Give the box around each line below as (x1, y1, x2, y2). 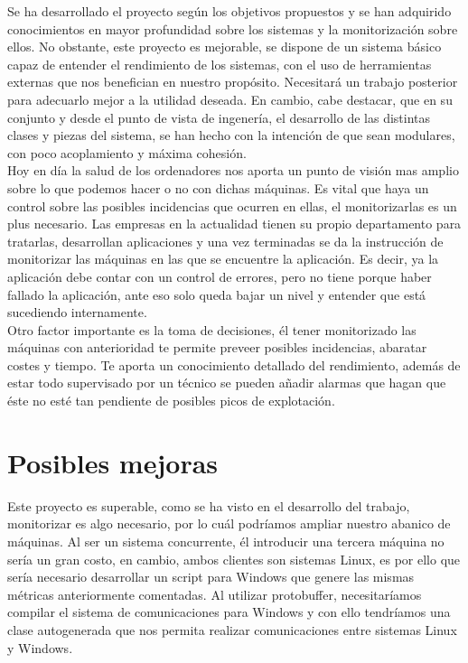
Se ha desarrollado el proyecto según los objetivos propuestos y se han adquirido (7, 2, 452, 20)
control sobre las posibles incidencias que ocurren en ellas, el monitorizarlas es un (7, 196, 457, 215)
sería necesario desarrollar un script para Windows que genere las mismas (7, 567, 415, 586)
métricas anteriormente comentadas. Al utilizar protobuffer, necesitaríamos (7, 584, 422, 603)
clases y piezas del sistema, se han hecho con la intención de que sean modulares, (7, 126, 455, 145)
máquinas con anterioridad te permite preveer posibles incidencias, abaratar (7, 338, 427, 357)
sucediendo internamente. (7, 303, 147, 322)
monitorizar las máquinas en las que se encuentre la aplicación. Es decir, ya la (7, 249, 439, 268)
